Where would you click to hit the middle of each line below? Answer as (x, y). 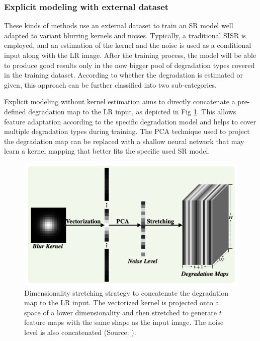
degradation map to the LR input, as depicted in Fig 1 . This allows (132, 111)
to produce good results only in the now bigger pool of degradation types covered (129, 65)
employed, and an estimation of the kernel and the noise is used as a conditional (128, 45)
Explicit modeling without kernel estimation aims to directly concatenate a (120, 101)
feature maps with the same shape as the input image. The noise (124, 322)
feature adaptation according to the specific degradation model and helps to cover (130, 121)
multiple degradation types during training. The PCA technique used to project (127, 131)
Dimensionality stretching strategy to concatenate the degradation (126, 292)
